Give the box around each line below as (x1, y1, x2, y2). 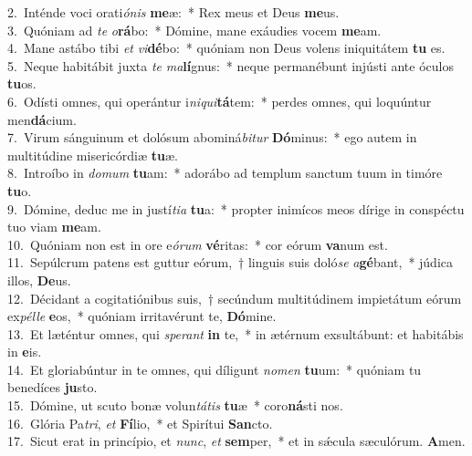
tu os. (7, 74, 37, 93)
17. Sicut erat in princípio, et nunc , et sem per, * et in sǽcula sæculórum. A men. (7, 431, 466, 451)
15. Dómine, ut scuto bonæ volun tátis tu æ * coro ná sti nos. (7, 396, 343, 415)
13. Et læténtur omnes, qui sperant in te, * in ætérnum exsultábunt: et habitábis (7, 324, 464, 343)
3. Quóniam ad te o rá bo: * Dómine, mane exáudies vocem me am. (7, 20, 382, 39)
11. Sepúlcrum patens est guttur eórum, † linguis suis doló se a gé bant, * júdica (7, 253, 454, 272)
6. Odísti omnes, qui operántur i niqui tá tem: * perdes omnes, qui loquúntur (7, 91, 432, 110)
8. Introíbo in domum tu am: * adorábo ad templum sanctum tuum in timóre (7, 163, 443, 182)
